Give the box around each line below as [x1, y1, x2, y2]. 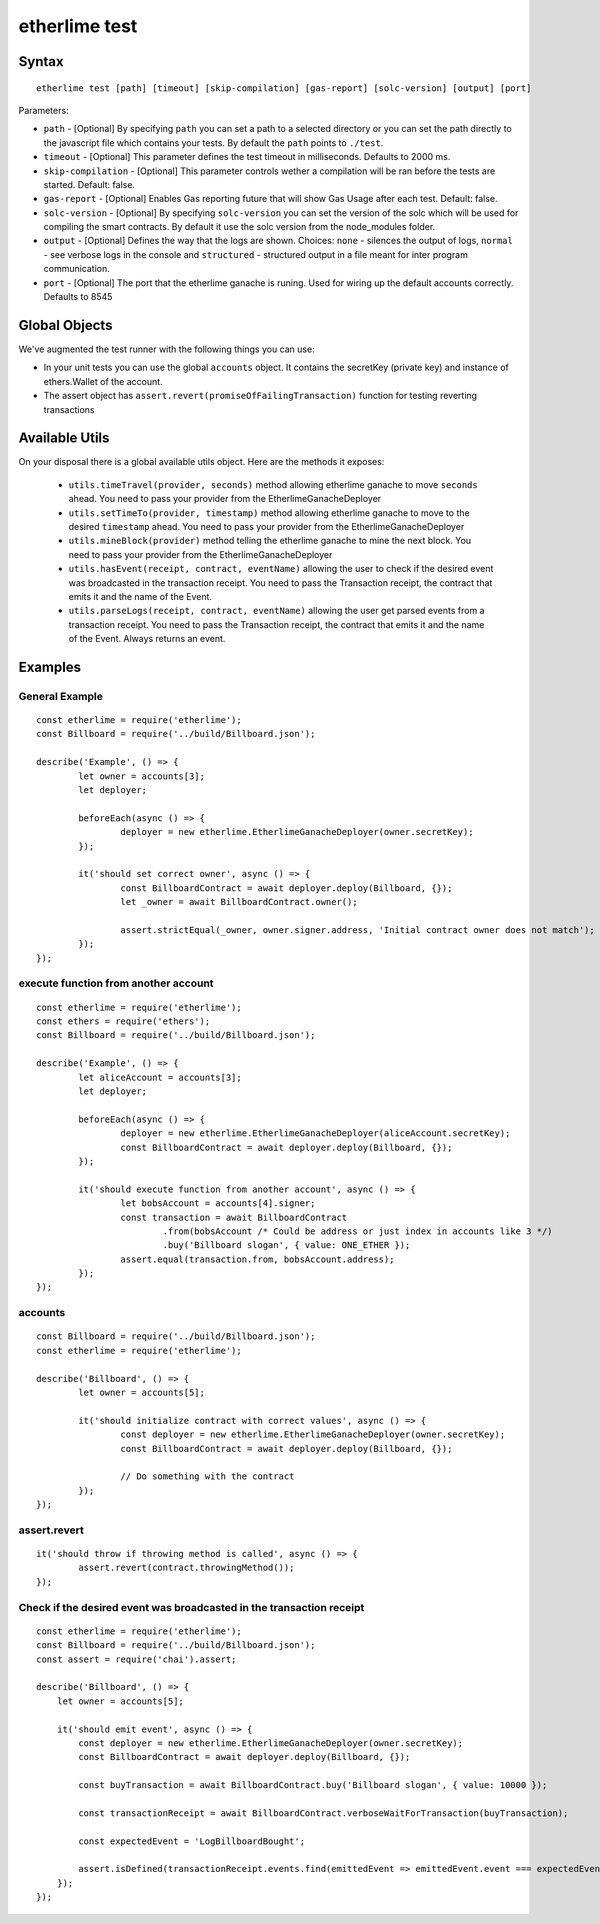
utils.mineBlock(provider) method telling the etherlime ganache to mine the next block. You [68, 535, 472, 547]
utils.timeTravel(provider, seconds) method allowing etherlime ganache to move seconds [68, 478, 479, 490]
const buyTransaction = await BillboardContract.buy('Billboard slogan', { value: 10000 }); [78, 1780, 548, 1791]
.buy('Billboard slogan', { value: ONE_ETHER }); [162, 1240, 411, 1251]
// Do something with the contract [120, 1471, 295, 1482]
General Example [18, 689, 104, 703]
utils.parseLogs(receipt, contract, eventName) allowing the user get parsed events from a [68, 605, 485, 617]
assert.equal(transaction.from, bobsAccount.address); [120, 1253, 395, 1265]
